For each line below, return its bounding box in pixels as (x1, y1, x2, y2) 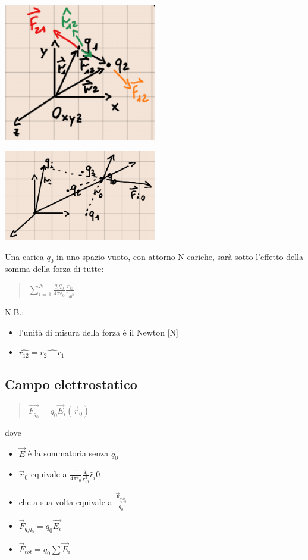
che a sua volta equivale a (18, 495, 112, 508)
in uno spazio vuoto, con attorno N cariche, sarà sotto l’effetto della (56, 250, 303, 262)
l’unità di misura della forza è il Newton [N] (18, 326, 178, 338)
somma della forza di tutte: (5, 262, 104, 275)
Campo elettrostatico (5, 375, 137, 393)
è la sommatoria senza (27, 447, 109, 459)
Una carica (5, 250, 44, 262)
